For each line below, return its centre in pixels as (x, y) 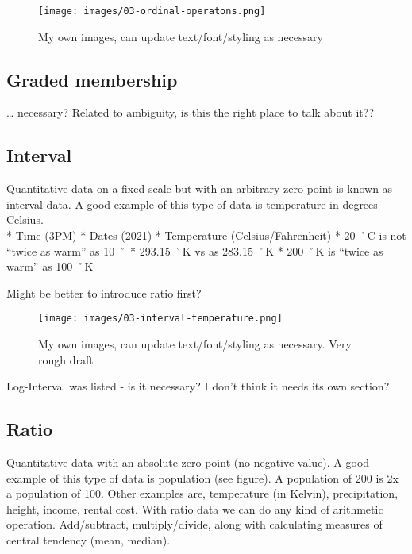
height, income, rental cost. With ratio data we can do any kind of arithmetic (195, 508)
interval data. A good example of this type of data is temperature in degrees (192, 204)
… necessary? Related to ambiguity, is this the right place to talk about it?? (190, 112)
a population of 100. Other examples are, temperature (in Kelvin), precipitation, (202, 493)
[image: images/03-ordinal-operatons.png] (152, 11)
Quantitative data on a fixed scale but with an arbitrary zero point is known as (200, 189)
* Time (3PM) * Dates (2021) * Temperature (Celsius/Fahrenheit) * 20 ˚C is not (206, 235)
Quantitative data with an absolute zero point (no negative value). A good (188, 462)
